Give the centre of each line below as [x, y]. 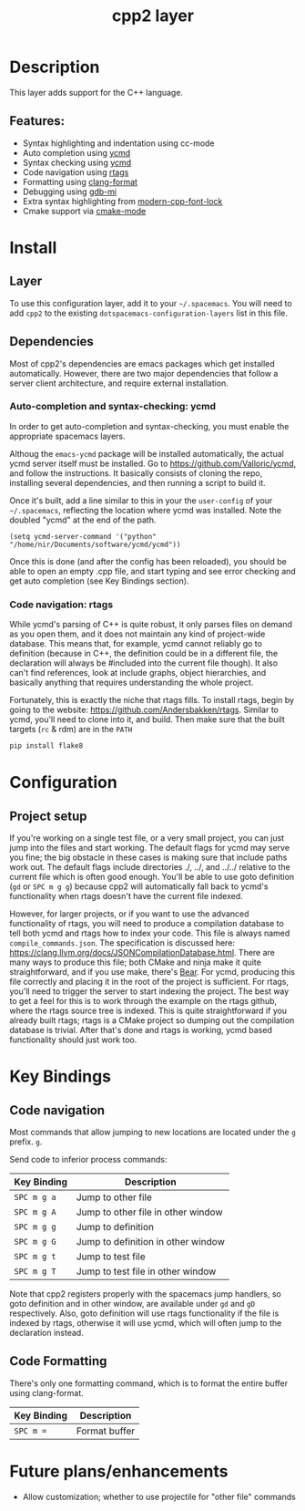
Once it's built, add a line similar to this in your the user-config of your [141, 500]
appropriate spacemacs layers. [67, 436]
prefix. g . [26, 1142]
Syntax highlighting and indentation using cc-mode [119, 143]
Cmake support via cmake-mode [84, 211]
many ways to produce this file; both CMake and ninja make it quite [135, 962]
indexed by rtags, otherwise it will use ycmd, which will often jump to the [146, 1323]
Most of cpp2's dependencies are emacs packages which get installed [142, 363]
